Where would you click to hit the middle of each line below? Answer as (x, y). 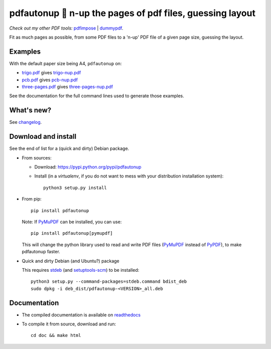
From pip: (32, 199)
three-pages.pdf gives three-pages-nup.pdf (67, 87)
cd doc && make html (56, 335)
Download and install (43, 137)
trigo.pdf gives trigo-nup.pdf (51, 73)
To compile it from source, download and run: (69, 324)
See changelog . (26, 122)
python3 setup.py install (75, 188)
